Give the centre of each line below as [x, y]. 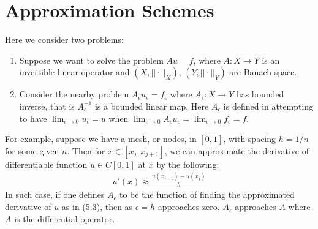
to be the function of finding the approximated [207, 194]
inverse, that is [47, 106]
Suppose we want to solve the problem [91, 60]
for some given [32, 150]
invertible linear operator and [74, 72]
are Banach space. [263, 72]
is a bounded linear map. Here [152, 106]
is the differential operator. [65, 218]
